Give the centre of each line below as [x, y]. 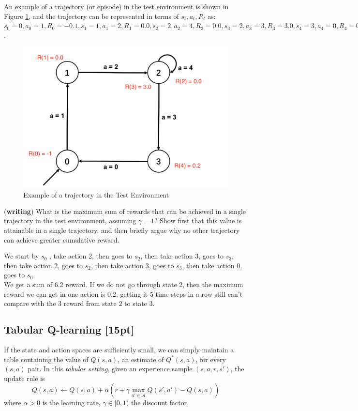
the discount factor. [160, 403]
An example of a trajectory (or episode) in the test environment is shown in [116, 6]
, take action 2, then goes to [91, 256]
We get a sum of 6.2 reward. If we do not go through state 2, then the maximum [124, 284]
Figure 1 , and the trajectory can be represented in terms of [91, 16]
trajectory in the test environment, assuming [70, 221]
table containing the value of [46, 359]
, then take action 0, [212, 265]
